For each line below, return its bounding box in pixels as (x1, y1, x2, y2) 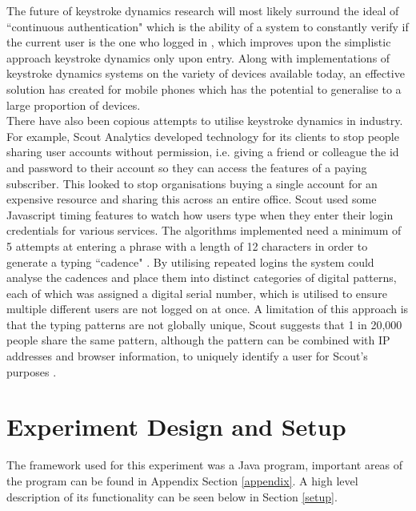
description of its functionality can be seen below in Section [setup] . (6, 488, 338, 505)
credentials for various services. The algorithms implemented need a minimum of (6, 222, 402, 239)
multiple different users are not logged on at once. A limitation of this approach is (6, 300, 409, 317)
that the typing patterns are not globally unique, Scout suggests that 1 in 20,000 (6, 316, 402, 332)
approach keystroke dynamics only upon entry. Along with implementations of (6, 49, 390, 66)
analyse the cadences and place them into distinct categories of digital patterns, (6, 269, 397, 286)
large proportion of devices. (6, 96, 141, 113)
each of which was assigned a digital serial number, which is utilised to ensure (6, 284, 387, 301)
